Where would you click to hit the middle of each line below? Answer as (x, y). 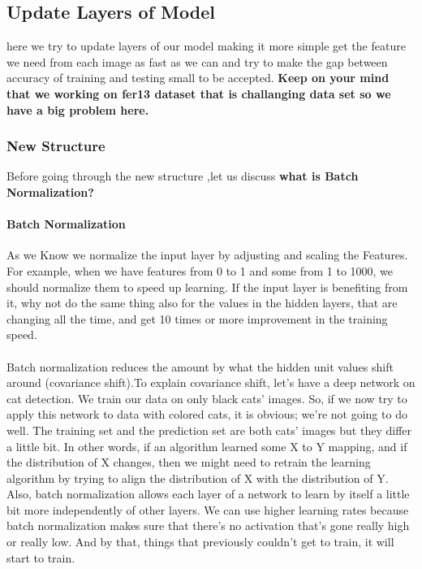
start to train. (41, 557)
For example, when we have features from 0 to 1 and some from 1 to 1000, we (200, 270)
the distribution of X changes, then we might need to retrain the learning (189, 462)
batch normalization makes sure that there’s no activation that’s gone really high (208, 526)
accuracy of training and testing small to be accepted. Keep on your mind (198, 78)
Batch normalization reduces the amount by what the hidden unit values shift (200, 366)
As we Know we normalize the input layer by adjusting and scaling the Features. (207, 255)
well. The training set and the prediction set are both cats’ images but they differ (209, 430)
